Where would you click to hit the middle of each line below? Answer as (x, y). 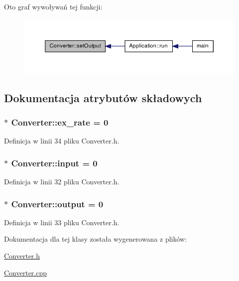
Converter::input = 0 (54, 163)
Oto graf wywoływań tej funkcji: (53, 6)
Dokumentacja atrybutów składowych (103, 97)
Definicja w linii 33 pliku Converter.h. (62, 222)
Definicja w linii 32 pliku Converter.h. (62, 181)
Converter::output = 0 (57, 204)
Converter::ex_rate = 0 (60, 122)
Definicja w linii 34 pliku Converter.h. (62, 141)
